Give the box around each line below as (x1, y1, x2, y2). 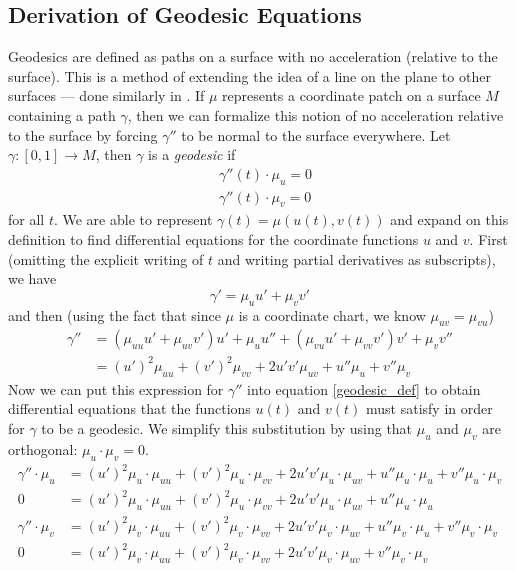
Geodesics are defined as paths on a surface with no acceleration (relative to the (8, 46, 498, 67)
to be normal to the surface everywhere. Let (181, 124, 451, 145)
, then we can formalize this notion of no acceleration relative (127, 104, 504, 125)
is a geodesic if (148, 144, 236, 165)
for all (8, 209, 45, 230)
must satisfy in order (366, 398, 493, 419)
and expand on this (390, 209, 509, 230)
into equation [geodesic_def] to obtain (247, 378, 481, 399)
